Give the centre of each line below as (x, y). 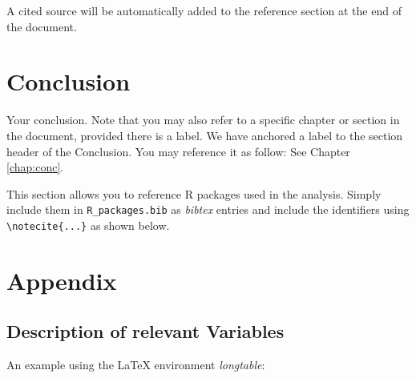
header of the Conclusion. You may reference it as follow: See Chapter (178, 151)
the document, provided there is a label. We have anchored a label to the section (205, 135)
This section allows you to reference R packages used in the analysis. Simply (194, 193)
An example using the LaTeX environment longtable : (136, 365)
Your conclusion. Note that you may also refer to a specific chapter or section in (203, 120)
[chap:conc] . (35, 167)
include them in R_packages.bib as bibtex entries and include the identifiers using (208, 209)
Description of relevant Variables (145, 331)
